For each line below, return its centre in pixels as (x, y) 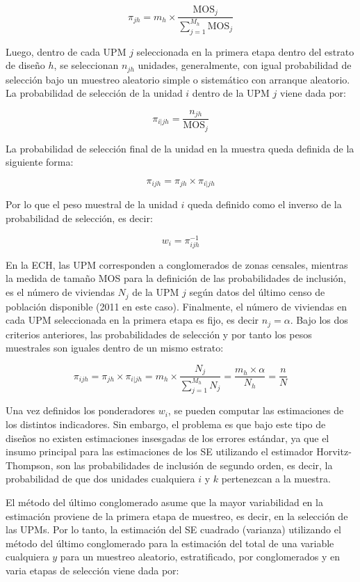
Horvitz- (334, 451)
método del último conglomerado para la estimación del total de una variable (170, 543)
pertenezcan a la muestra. (276, 479)
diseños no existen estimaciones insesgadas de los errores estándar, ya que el (167, 438)
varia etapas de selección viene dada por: (92, 570)
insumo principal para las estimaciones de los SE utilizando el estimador (159, 451)
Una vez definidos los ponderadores (80, 410)
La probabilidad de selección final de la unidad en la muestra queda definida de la (180, 148)
